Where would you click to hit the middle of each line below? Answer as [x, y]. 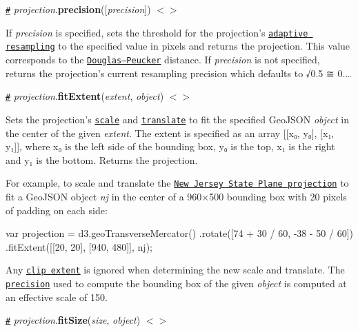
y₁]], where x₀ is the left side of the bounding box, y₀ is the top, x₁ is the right [170, 146]
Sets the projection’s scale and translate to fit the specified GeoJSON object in [177, 119]
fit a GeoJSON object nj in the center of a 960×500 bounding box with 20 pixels [176, 196]
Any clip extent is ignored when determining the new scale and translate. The [175, 270]
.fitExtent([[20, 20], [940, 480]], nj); [79, 246]
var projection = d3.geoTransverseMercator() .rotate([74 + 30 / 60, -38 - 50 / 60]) [180, 233]
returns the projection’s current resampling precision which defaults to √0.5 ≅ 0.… [179, 73]
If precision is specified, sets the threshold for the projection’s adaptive [157, 32]
